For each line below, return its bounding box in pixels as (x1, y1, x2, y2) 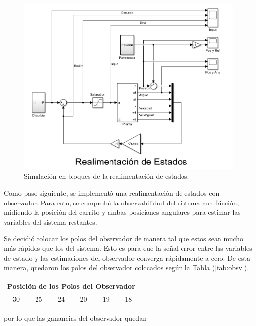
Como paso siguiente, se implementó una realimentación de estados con (4, 187, 219, 198)
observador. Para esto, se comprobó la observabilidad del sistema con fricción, (4, 197, 239, 207)
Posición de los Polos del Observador (7, 281, 135, 291)
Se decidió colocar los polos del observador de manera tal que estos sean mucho (4, 233, 244, 244)
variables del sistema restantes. (4, 216, 97, 227)
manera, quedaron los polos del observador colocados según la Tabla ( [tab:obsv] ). (4, 262, 249, 273)
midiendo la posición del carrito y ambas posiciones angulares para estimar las (4, 207, 241, 217)
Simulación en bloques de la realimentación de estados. (24, 171, 189, 181)
